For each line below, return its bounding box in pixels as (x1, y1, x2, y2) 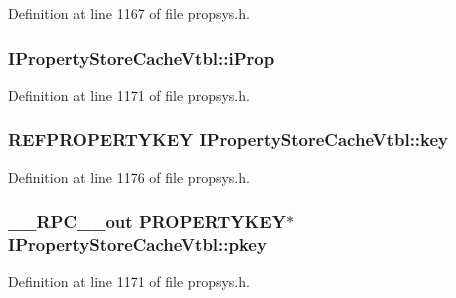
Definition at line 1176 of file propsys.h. (8, 166, 250, 187)
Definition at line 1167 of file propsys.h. (8, 3, 250, 23)
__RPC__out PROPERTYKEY (8, 209, 286, 234)
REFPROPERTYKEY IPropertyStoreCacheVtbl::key (8, 127, 449, 152)
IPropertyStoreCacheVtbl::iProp (8, 45, 275, 70)
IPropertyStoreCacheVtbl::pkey (8, 232, 267, 257)
